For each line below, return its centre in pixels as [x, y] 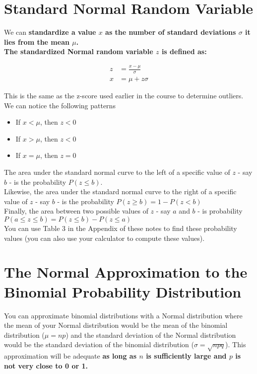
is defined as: [184, 51]
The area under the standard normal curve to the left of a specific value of [117, 172]
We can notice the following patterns [60, 105]
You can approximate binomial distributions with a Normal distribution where [123, 315]
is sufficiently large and [186, 356]
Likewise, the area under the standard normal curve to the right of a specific [120, 191]
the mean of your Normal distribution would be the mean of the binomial [116, 325]
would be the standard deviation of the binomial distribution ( [99, 344]
